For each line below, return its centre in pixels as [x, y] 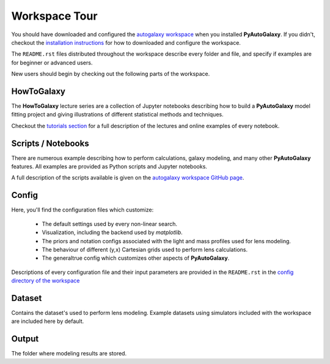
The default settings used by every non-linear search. [109, 224]
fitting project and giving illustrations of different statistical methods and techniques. [117, 115]
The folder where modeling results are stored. [69, 354]
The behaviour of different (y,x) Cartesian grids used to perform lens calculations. [145, 249]
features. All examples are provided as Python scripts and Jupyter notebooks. [109, 167]
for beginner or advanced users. [52, 63]
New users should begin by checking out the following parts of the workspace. [111, 74]
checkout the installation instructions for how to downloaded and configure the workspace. [126, 42]
